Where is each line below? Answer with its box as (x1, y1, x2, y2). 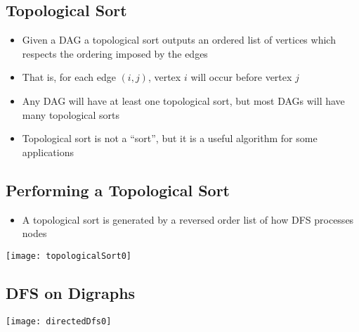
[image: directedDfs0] (6, 316, 112, 326)
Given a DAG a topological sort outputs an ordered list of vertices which (22, 32, 336, 47)
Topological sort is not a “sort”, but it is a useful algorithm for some (22, 131, 318, 146)
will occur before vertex (190, 70, 292, 84)
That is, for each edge (22, 70, 116, 84)
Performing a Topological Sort (6, 179, 230, 200)
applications (22, 144, 74, 159)
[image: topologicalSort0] (6, 250, 131, 261)
